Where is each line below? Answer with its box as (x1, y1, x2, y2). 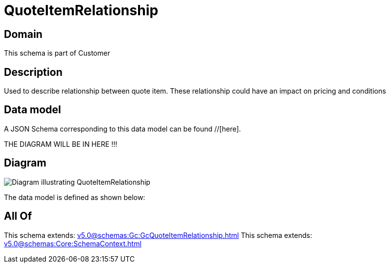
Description (4, 66, 63, 78)
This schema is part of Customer (4, 49, 110, 58)
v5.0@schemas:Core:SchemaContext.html (4, 239, 142, 248)
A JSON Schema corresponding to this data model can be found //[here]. (4, 124, 241, 133)
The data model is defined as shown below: (4, 193, 145, 201)
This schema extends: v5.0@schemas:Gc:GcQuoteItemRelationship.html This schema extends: (4, 231, 312, 239)
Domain (4, 28, 43, 40)
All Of (4, 210, 32, 223)
